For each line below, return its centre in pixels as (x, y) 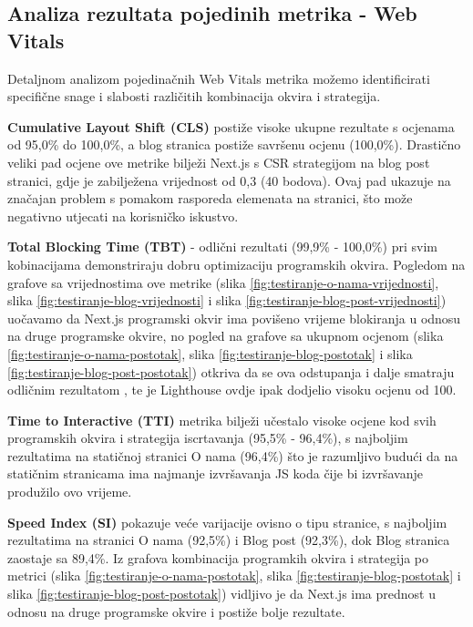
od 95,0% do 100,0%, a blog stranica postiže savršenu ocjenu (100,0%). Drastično (234, 144)
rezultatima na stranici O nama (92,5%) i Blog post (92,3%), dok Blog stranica (229, 540)
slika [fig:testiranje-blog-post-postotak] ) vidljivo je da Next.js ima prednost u (221, 594)
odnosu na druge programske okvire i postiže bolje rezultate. (176, 611)
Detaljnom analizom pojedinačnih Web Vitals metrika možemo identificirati (219, 78)
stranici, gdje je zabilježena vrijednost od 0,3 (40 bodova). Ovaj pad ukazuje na (229, 180)
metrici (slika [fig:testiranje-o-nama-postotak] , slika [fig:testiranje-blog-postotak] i (234, 576)
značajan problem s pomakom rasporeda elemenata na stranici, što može (210, 198)
